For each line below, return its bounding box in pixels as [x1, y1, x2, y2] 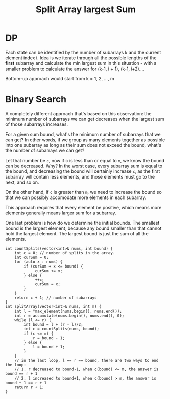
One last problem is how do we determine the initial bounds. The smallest [5, 219, 160, 226]
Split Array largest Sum [35, 4, 136, 15]
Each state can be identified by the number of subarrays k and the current [5, 49, 161, 55]
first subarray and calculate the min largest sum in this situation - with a [5, 60, 157, 66]
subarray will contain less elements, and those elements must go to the [5, 173, 155, 180]
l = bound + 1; [32, 344, 65, 349]
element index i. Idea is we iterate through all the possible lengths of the [5, 55, 157, 61]
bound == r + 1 [5, 371, 38, 376]
